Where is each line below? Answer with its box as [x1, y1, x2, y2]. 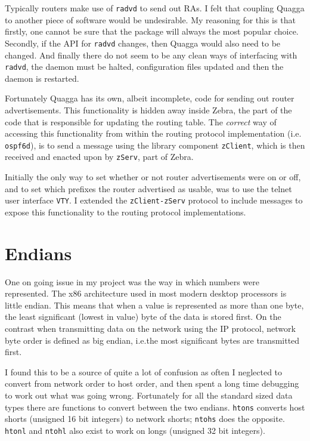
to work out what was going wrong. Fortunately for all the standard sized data [5, 388, 293, 401]
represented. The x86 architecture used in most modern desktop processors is [5, 287, 287, 300]
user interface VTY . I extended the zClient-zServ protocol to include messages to [5, 194, 303, 206]
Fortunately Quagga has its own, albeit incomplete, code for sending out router [5, 92, 294, 104]
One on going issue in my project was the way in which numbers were [5, 275, 259, 288]
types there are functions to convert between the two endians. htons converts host [5, 400, 305, 413]
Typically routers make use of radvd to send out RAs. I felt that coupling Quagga [5, 2, 305, 14]
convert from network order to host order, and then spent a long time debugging [5, 377, 299, 390]
